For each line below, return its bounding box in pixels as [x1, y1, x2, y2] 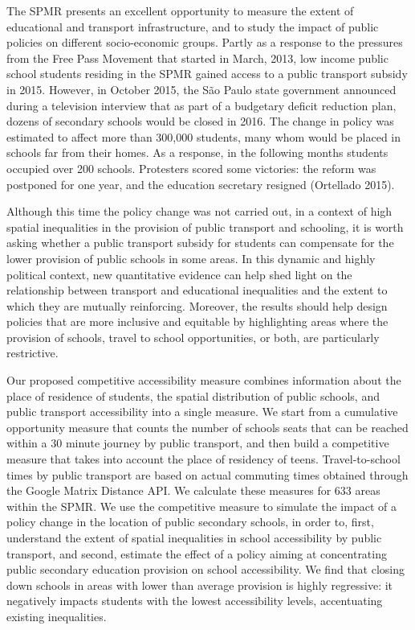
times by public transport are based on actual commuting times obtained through [6, 466, 409, 483]
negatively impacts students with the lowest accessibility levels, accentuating [6, 592, 383, 609]
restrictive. [6, 344, 59, 361]
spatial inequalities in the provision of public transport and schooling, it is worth [6, 218, 404, 235]
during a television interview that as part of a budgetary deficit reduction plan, [6, 97, 397, 113]
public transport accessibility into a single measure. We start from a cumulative [6, 403, 398, 420]
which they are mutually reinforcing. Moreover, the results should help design [6, 297, 388, 314]
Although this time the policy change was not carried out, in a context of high [6, 203, 393, 220]
